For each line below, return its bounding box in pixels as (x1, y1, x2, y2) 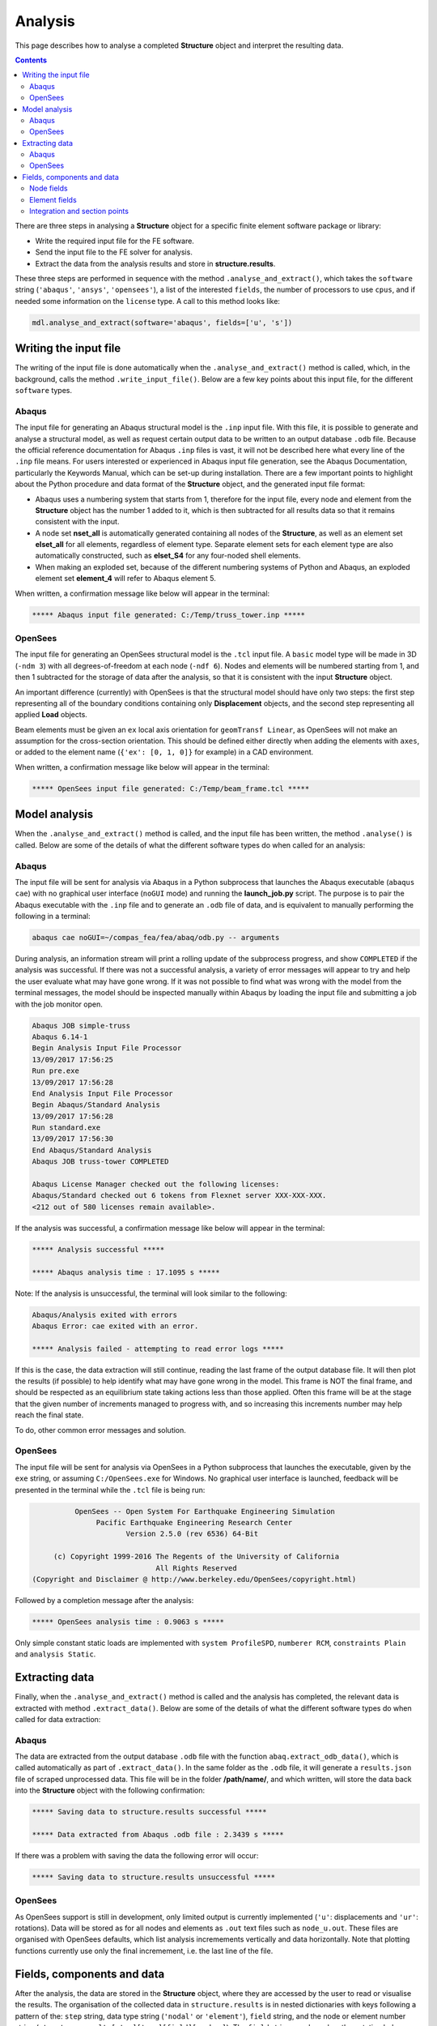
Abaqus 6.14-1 (32, 1032, 88, 1041)
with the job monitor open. (15, 999, 103, 1009)
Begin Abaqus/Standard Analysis (32, 1101, 161, 1109)
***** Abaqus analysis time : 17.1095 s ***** (32, 1267, 220, 1276)
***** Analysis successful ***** (32, 1245, 165, 1254)
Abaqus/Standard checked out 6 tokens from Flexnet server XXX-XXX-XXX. (32, 1191, 327, 1200)
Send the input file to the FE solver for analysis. (35, 247, 193, 257)
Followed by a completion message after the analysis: (15, 1595, 194, 1605)
